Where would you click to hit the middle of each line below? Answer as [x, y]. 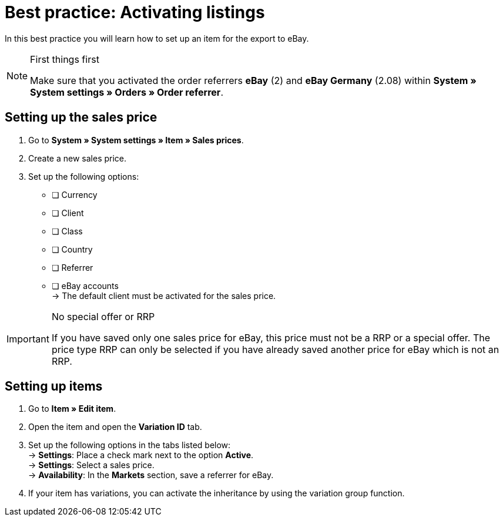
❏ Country [72, 249]
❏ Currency [75, 194]
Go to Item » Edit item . [72, 409]
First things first [65, 59]
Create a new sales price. [78, 158]
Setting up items [54, 386]
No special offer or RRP [103, 316]
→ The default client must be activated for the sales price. [164, 295]
